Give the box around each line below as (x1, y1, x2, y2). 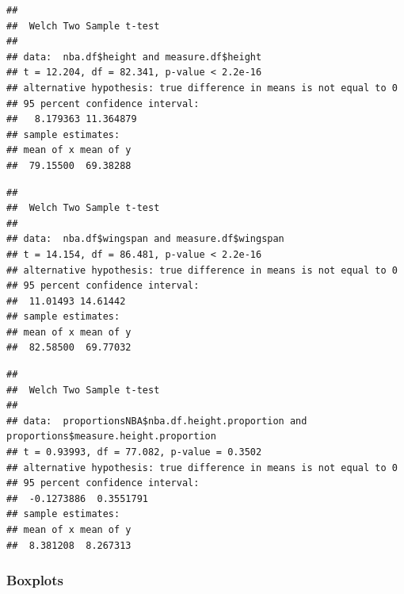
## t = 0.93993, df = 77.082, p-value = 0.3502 (6, 446, 262, 458)
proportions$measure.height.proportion (6, 431, 216, 443)
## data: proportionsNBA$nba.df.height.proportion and (6, 415, 307, 427)
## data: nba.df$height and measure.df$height (6, 51, 262, 63)
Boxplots (6, 570, 64, 590)
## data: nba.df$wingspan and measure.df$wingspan (6, 233, 284, 245)
